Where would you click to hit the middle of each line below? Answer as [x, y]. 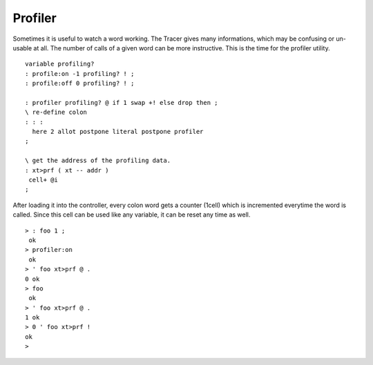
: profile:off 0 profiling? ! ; [80, 83]
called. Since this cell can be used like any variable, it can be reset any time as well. [132, 215]
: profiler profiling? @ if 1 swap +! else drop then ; [122, 102]
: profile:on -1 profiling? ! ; [80, 73]
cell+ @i [43, 180]
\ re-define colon [56, 112]
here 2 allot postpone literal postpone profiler [118, 132]
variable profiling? [60, 64]
